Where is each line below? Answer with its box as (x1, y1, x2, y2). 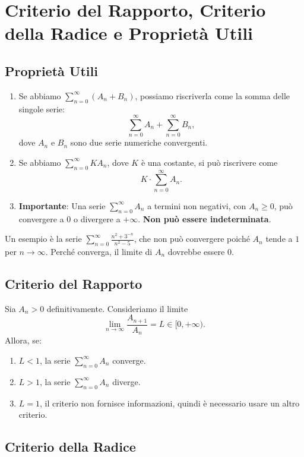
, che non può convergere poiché (134, 232, 250, 245)
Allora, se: (5, 334, 42, 346)
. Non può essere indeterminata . (138, 212, 271, 225)
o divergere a (74, 212, 121, 225)
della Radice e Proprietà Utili (5, 21, 254, 45)
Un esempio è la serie (5, 232, 82, 245)
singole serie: (18, 102, 65, 115)
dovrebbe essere (167, 245, 225, 257)
